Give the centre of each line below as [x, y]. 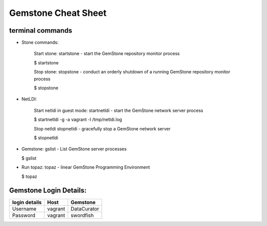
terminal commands [41, 30]
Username [24, 209]
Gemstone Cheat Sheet [58, 13]
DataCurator [85, 209]
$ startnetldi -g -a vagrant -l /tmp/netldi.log [78, 119]
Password [24, 216]
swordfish [82, 216]
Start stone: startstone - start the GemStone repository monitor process [107, 54]
